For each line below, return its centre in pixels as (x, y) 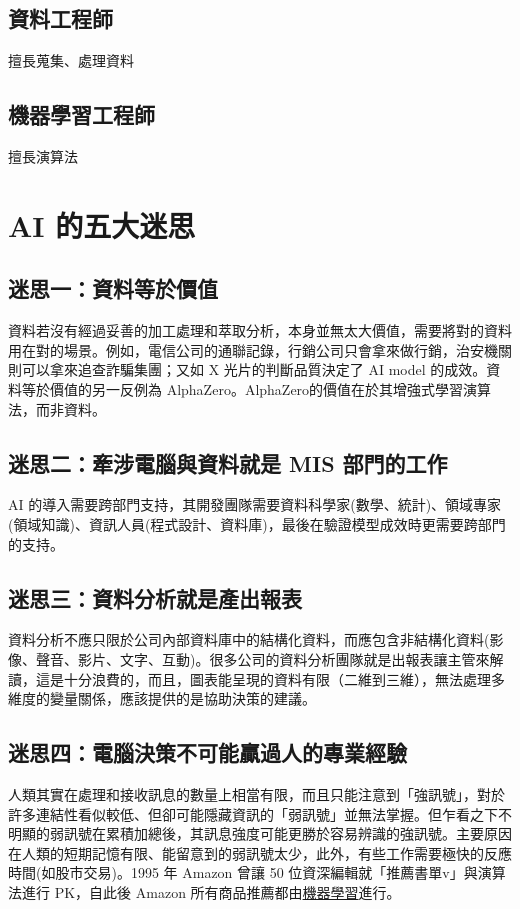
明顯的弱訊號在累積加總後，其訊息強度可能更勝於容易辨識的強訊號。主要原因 (260, 833)
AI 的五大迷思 (102, 224)
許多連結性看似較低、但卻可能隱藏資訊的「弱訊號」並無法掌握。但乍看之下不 (260, 813)
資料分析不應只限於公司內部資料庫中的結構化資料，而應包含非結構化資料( (249, 639)
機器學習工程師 (81, 114)
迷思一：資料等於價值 (113, 288)
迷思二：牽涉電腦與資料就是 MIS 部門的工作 (228, 462)
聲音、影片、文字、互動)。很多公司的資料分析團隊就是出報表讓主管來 (262, 658)
